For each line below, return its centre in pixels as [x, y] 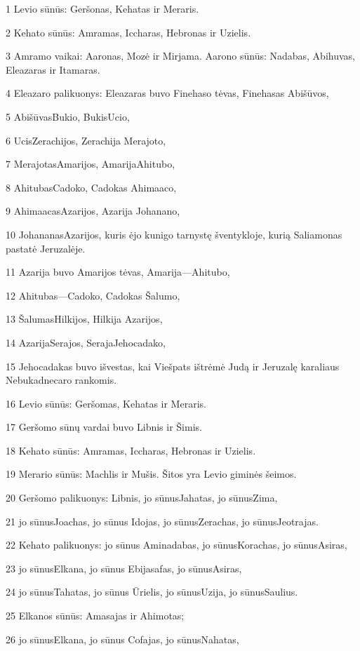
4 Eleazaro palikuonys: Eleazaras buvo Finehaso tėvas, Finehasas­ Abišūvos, [167, 93]
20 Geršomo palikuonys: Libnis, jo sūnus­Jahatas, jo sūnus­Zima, [142, 498]
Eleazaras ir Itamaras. [53, 69]
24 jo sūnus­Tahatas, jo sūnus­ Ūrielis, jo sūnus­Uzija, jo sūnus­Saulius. [152, 592]
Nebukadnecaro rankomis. [61, 380]
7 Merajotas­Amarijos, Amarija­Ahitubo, [91, 164]
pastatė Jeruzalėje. [46, 248]
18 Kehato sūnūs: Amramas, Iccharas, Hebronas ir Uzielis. [131, 450]
